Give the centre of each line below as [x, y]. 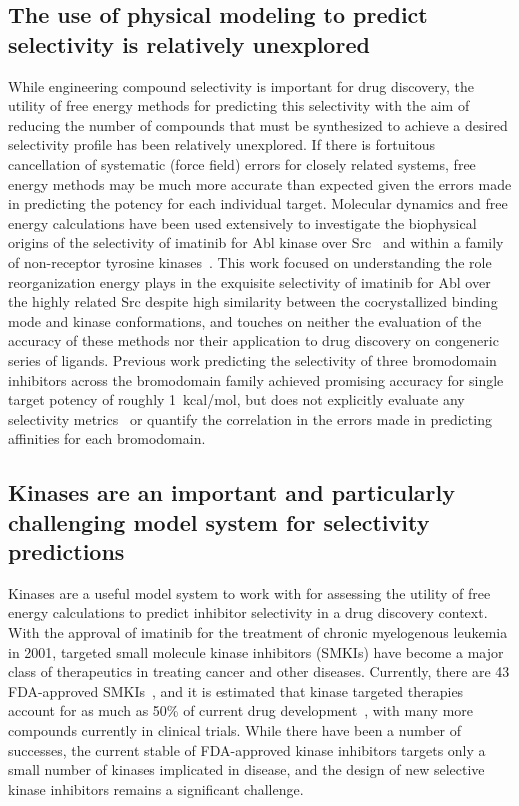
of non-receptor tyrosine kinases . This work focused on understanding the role [250, 261]
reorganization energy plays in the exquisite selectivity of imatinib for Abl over [249, 281]
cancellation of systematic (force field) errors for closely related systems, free [242, 163]
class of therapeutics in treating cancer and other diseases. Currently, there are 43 [259, 671]
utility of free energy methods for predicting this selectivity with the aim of [239, 105]
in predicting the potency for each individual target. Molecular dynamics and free [258, 203]
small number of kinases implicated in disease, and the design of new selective [246, 769]
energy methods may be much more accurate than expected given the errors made [260, 183]
